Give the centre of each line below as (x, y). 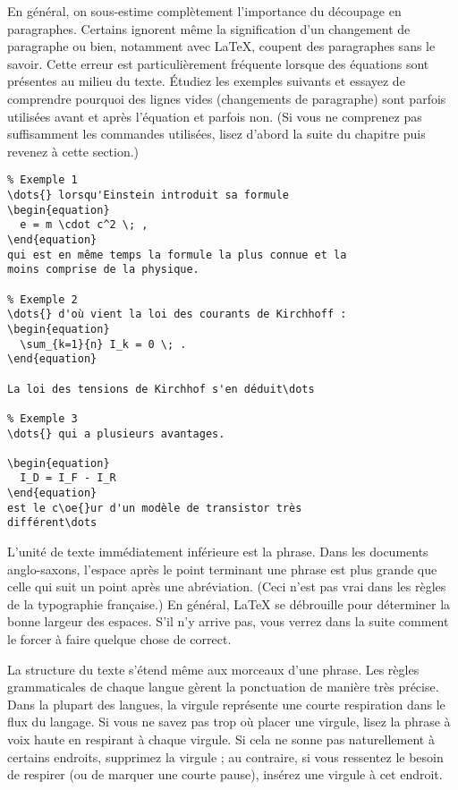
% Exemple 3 (42, 418)
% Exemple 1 (42, 180)
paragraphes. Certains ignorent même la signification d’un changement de (209, 28)
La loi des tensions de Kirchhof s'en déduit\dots (161, 389)
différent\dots (52, 523)
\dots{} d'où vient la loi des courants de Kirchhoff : (177, 314)
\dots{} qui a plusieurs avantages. (116, 433)
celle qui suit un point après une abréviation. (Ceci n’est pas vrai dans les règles (227, 586)
